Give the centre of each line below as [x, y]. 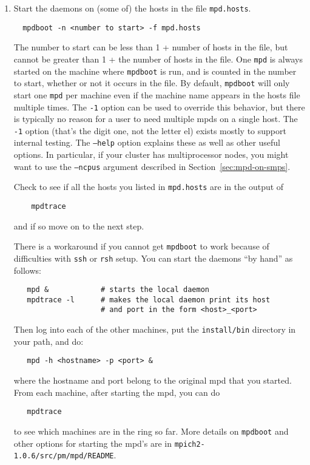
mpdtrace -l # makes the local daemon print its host [149, 300]
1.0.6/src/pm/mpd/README [64, 456]
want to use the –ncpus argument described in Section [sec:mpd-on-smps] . [152, 166]
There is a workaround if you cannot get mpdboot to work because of [141, 246]
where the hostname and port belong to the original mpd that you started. [153, 380]
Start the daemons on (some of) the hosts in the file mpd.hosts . [132, 8]
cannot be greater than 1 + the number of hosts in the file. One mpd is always [158, 59]
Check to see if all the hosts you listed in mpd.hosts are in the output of [149, 187]
